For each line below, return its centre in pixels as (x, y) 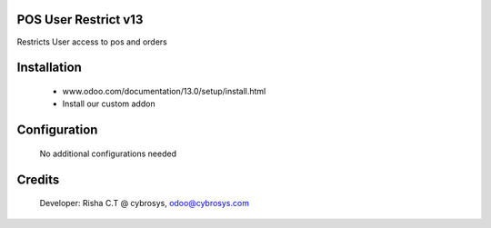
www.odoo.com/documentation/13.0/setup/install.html (164, 91)
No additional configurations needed (108, 154)
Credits (38, 179)
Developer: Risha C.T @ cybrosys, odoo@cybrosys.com (145, 203)
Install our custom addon (109, 104)
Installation (49, 68)
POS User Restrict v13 (80, 20)
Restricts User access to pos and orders (92, 42)
